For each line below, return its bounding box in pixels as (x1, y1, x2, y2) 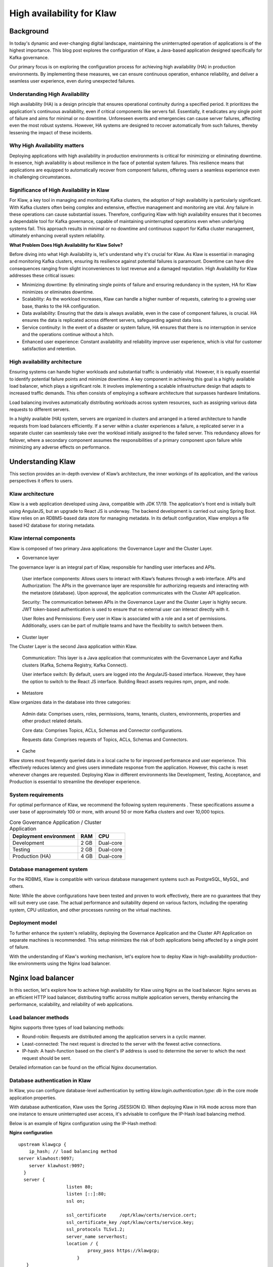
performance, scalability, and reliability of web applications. (9, 1001, 133, 1007)
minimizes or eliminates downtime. (22, 289, 95, 295)
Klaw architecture (9, 491, 54, 498)
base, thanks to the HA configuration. (22, 303, 100, 309)
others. (9, 883, 25, 889)
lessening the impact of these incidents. (9, 129, 93, 135)
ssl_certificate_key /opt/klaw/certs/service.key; (66, 1219, 195, 1225)
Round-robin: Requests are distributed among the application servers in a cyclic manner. (22, 1034, 206, 1040)
